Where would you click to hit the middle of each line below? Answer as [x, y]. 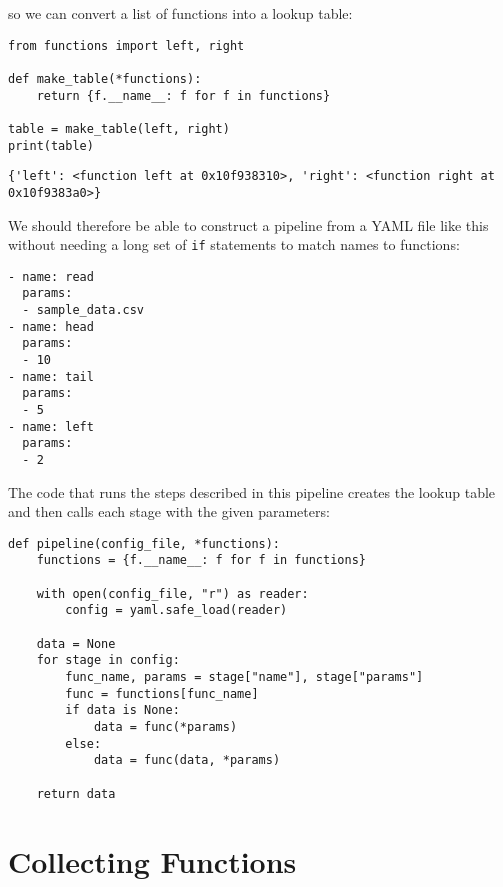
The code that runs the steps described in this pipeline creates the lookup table [252, 491]
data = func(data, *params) [187, 760]
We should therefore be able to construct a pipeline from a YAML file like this [248, 224]
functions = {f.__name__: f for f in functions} [201, 560]
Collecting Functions [152, 860]
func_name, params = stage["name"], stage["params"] [244, 677]
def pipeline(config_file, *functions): [144, 543]
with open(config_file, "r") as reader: [172, 593]
